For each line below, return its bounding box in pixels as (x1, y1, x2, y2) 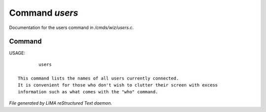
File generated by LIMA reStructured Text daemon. (9, 100, 112, 106)
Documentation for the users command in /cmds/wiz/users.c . (9, 25, 134, 30)
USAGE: (9, 50, 26, 56)
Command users (9, 7, 78, 18)
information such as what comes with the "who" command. (18, 89, 159, 95)
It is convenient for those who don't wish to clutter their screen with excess (18, 83, 218, 88)
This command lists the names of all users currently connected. (18, 75, 179, 81)
